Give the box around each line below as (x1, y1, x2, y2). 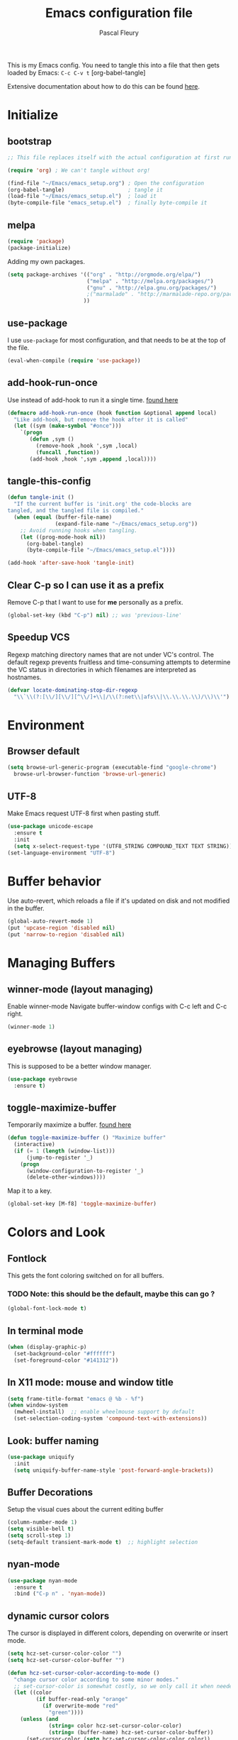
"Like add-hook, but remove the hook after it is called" (13, 416, 189, 423)
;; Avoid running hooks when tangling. (20, 527, 138, 534)
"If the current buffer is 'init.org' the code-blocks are (13, 500, 192, 508)
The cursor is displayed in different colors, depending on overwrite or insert (7, 1629, 228, 1637)
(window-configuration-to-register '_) (25, 1167, 144, 1174)
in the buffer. (7, 904, 45, 913)
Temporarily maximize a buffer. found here (7, 1120, 132, 1129)
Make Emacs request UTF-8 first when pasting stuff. (7, 809, 161, 817)
